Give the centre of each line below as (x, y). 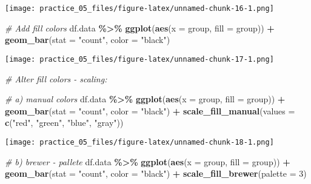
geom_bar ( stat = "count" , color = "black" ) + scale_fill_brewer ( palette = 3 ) (156, 173)
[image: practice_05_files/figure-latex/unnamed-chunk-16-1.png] (139, 8)
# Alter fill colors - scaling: (56, 78)
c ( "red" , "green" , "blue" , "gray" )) (64, 123)
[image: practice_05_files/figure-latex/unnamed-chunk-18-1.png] (139, 142)
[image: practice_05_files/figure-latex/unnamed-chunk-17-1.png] (139, 59)
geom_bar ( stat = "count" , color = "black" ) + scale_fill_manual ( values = (150, 110)
